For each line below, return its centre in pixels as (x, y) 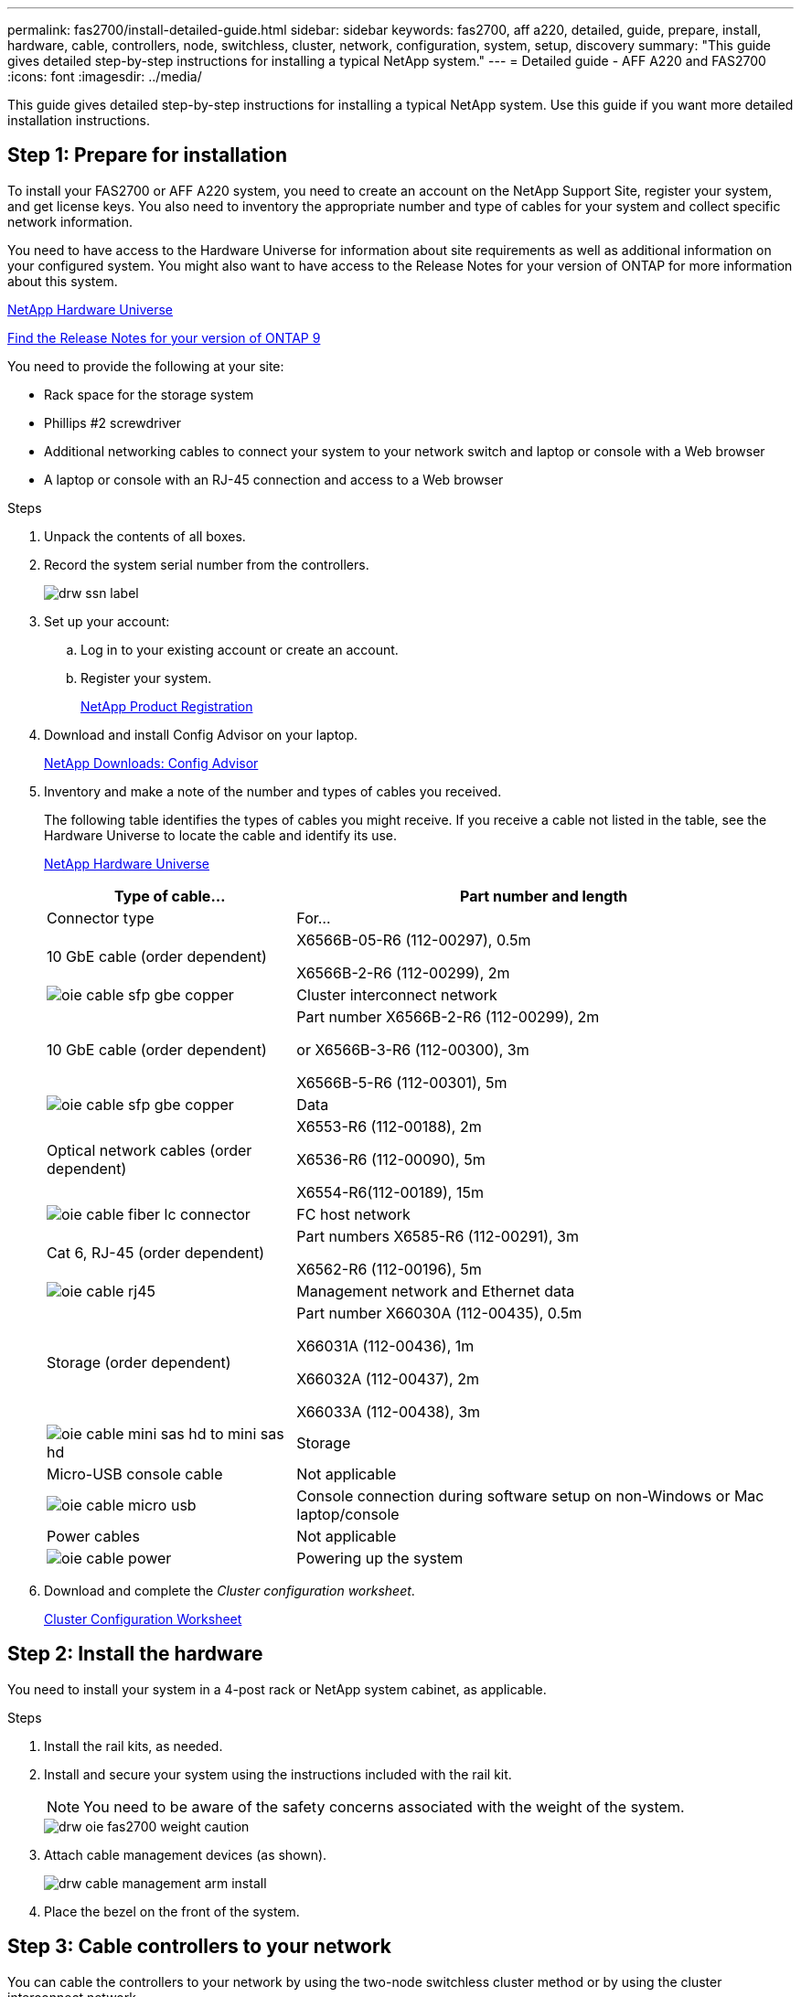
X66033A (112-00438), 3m (389, 1411)
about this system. (63, 281)
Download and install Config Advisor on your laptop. (201, 734)
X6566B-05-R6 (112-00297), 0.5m (414, 940)
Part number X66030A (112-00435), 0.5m (439, 1313)
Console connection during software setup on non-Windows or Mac (530, 1495)
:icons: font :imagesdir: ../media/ (105, 76)
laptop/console (348, 1514)
